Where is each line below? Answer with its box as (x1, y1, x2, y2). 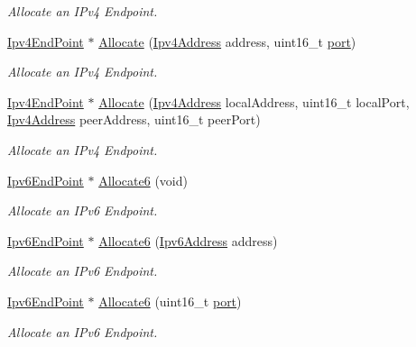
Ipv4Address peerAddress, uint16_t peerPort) (7, 110, 261, 129)
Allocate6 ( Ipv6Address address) (98, 231, 278, 250)
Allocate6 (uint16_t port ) (98, 291, 242, 310)
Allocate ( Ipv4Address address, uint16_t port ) (98, 32, 356, 50)
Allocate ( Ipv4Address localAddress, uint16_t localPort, (98, 92, 410, 111)
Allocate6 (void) (98, 170, 188, 189)
